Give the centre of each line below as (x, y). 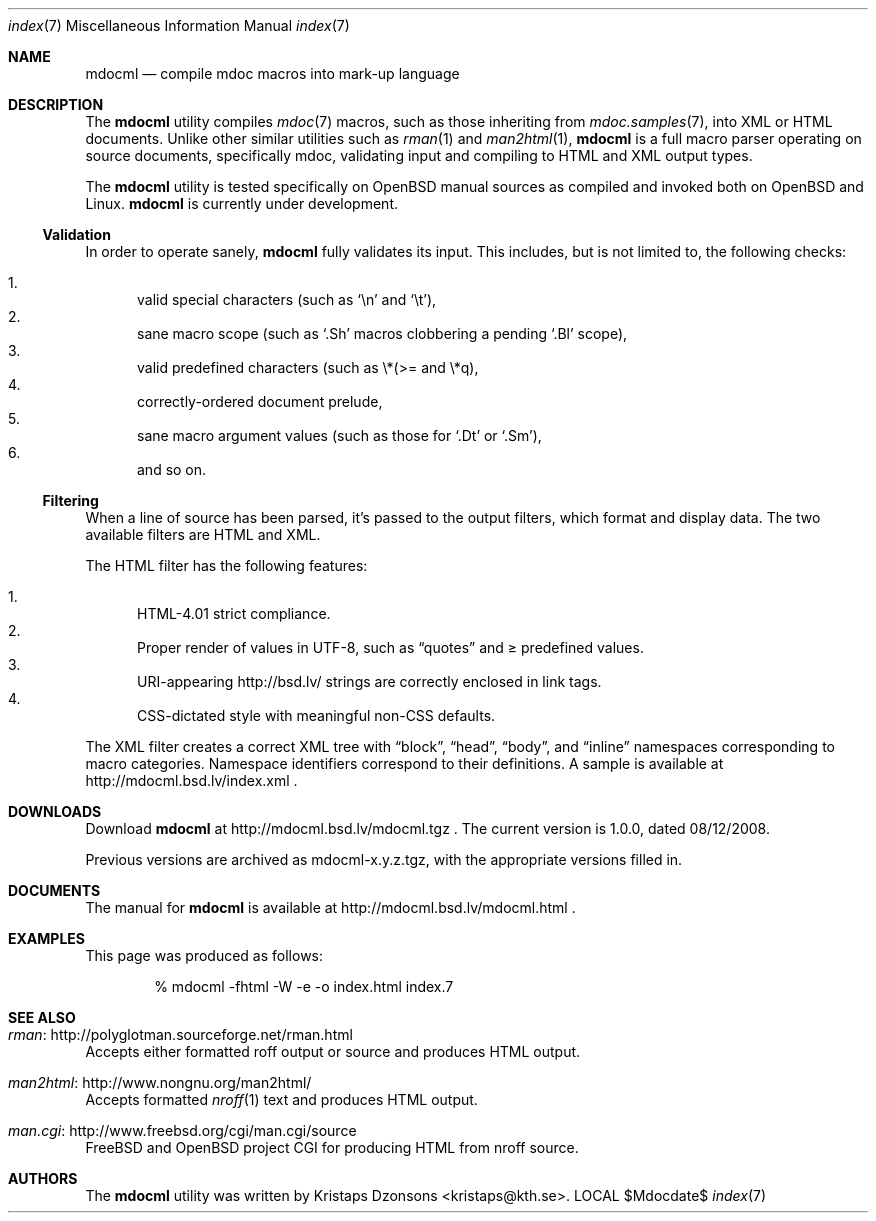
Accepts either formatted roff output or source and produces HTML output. (333, 1051)
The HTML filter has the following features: (226, 565)
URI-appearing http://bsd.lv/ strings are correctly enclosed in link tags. (369, 681)
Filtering (70, 500)
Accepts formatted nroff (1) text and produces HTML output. (281, 1099)
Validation (76, 234)
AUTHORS (43, 1178)
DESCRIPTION (56, 104)
